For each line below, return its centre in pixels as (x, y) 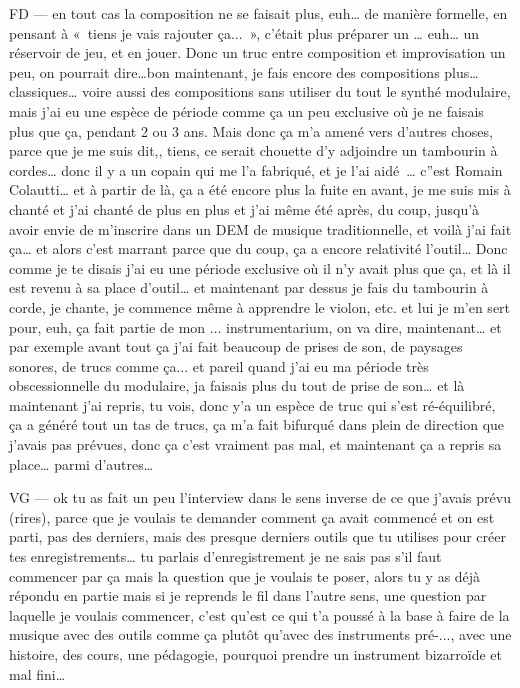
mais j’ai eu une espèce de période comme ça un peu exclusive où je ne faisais (246, 110)
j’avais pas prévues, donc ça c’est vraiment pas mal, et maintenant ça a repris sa (255, 444)
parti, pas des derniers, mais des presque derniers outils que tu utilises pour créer (257, 536)
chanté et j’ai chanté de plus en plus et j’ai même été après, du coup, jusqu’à (244, 208)
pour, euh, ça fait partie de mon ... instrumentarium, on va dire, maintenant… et (255, 326)
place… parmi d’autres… (81, 463)
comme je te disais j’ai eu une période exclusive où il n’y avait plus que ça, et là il (260, 267)
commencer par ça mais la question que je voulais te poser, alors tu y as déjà (245, 575)
